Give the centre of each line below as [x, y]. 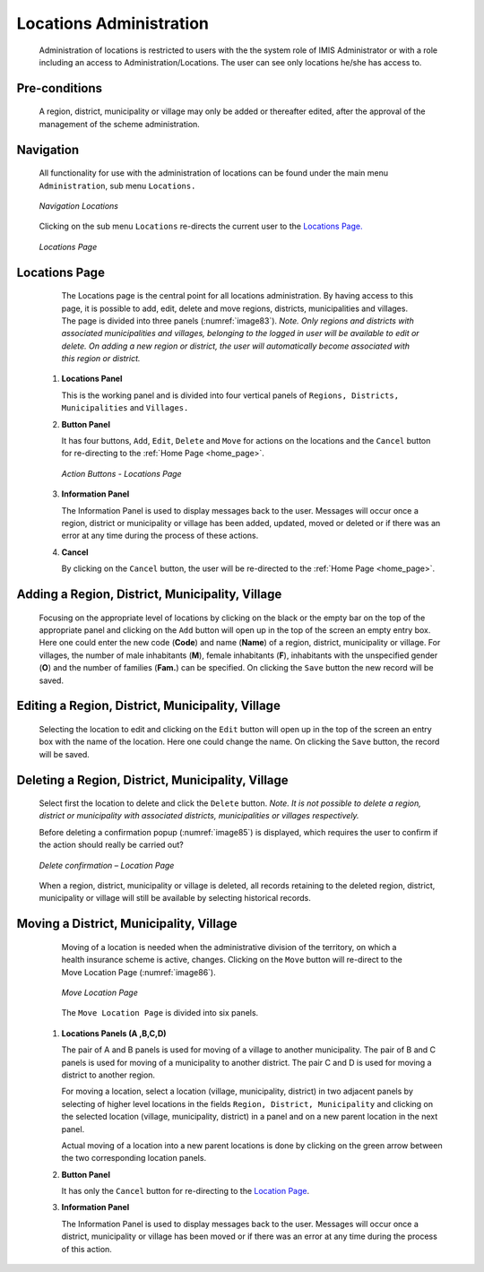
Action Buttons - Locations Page [122, 473]
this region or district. [101, 359]
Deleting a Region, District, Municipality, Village [152, 780]
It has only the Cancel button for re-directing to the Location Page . [185, 1191]
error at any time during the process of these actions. [160, 536]
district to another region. [108, 1075]
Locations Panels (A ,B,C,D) [114, 1033]
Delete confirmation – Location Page [107, 865]
